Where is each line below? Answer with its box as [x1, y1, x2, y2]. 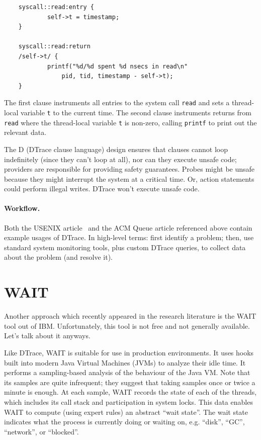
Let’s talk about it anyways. [4, 330, 91, 341]
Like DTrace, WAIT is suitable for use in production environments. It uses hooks [4, 347, 254, 357]
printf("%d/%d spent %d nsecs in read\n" [47, 62, 188, 70]
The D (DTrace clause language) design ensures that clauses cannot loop [4, 143, 228, 154]
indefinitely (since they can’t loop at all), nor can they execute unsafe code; [4, 154, 237, 164]
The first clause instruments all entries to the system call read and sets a [4, 97, 230, 108]
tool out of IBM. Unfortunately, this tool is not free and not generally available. [4, 320, 250, 331]
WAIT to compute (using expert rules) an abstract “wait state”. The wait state [4, 406, 248, 417]
